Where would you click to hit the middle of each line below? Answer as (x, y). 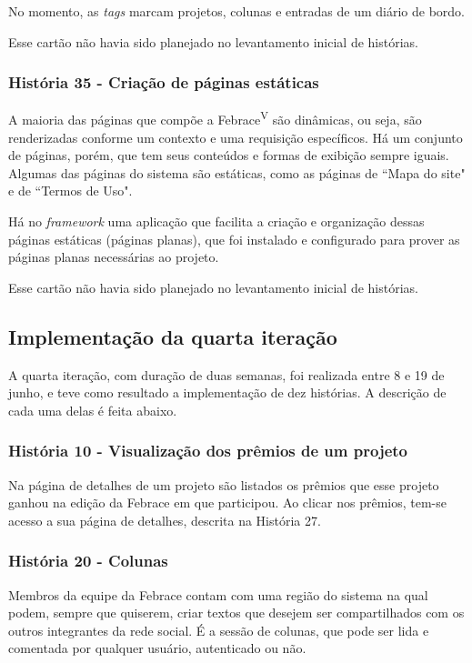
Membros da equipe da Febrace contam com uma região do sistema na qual (218, 594)
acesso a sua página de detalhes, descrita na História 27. (165, 520)
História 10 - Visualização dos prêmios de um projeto (208, 451)
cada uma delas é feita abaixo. (93, 410)
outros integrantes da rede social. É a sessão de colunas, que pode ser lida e (219, 630)
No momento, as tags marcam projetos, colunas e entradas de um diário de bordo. (237, 11)
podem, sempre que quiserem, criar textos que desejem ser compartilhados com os (236, 613)
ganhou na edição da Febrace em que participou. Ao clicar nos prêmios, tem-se (227, 502)
